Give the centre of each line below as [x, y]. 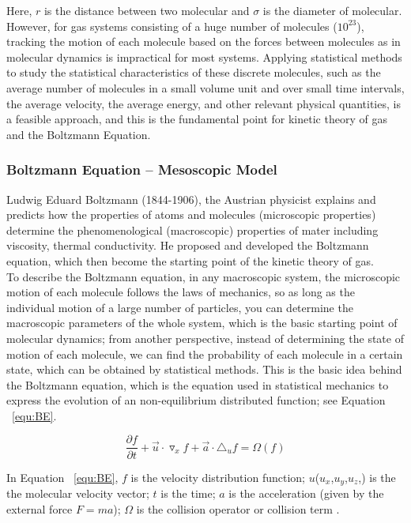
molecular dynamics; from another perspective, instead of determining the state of [205, 338]
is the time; [188, 493]
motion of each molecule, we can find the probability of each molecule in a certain [205, 354]
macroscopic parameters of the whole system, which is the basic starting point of [202, 323]
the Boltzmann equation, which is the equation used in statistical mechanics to [198, 384]
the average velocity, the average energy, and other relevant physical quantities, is [204, 103]
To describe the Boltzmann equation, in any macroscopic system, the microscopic [204, 276]
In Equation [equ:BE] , [62, 477]
